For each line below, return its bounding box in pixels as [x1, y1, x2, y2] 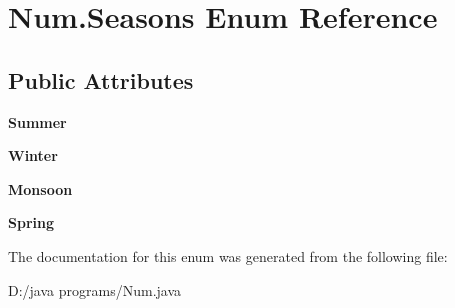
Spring [8, 212, 54, 233]
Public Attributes [8, 64, 194, 95]
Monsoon [8, 178, 73, 199]
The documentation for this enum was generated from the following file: [8, 245, 448, 266]
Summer [8, 111, 67, 132]
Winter [8, 145, 58, 166]
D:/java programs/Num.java [8, 279, 182, 300]
